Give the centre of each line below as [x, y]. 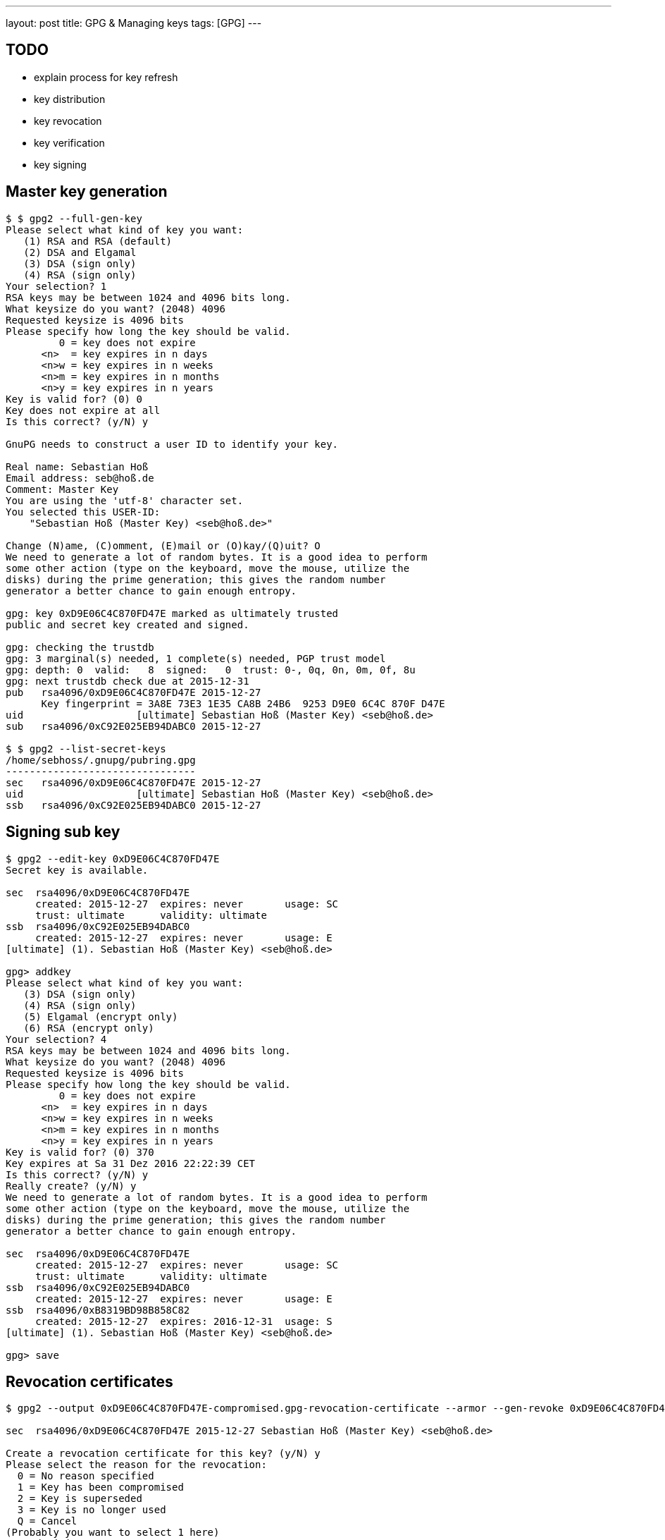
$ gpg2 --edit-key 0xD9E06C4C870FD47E [113, 858]
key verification [69, 142]
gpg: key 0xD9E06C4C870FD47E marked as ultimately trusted [172, 613]
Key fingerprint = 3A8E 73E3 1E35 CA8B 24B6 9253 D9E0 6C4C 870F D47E [243, 703]
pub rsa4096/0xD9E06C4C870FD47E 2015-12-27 [133, 692]
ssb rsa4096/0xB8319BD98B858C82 [98, 1310]
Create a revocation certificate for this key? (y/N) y [163, 1454]
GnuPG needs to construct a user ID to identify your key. [172, 444]
